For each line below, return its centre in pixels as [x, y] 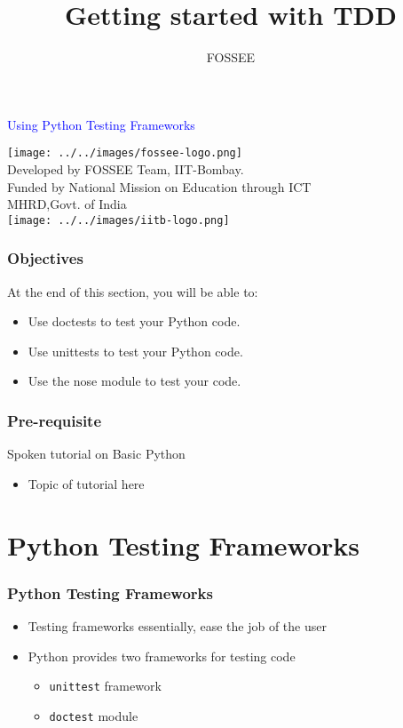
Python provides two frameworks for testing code [162, 656]
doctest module [94, 715]
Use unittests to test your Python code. [135, 351]
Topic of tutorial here [86, 483]
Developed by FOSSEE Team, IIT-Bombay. [126, 168]
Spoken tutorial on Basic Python [96, 454]
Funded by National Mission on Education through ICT [159, 186]
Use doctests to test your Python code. [134, 321]
